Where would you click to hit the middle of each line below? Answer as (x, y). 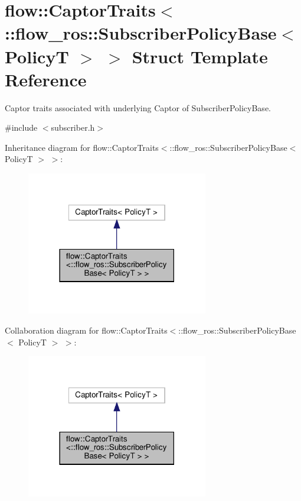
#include (21, 127)
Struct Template (200, 56)
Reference (46, 79)
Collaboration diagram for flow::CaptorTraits (86, 330)
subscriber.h (73, 127)
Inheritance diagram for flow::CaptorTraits (82, 147)
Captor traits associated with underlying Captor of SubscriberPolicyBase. (138, 107)
